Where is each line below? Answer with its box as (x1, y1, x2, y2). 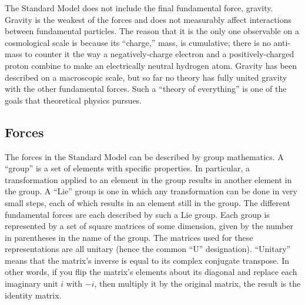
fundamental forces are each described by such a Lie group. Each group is (5, 208, 270, 220)
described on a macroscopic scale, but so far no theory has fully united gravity (5, 71, 287, 83)
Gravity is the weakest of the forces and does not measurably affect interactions (5, 13, 291, 25)
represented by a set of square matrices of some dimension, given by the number (5, 220, 293, 232)
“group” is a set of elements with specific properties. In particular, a (5, 162, 250, 174)
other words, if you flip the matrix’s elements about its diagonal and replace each (5, 266, 297, 278)
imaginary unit (5, 277, 58, 290)
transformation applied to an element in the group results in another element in (5, 173, 292, 185)
